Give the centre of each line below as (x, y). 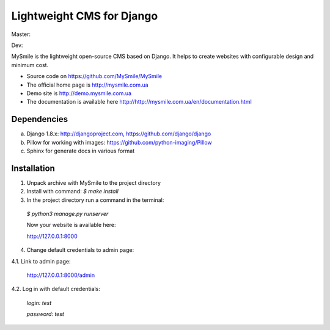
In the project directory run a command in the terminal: (95, 200)
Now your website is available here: (71, 225)
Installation (33, 168)
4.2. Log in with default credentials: (56, 289)
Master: (21, 34)
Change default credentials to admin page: (80, 250)
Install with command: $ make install (72, 192)
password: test (45, 314)
